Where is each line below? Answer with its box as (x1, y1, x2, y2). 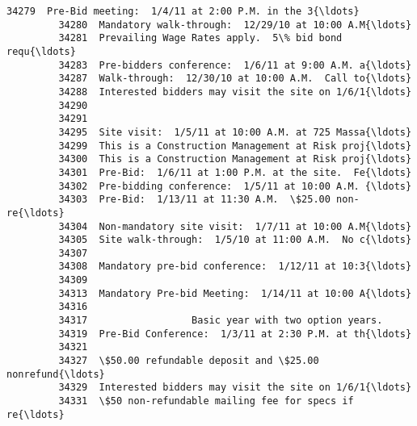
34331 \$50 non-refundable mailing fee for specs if (58, 395, 354, 407)
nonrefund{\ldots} (6, 368, 105, 380)
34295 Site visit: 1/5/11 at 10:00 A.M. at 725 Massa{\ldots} (58, 126, 412, 138)
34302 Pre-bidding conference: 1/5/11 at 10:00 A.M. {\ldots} (58, 180, 412, 192)
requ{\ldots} (6, 45, 76, 57)
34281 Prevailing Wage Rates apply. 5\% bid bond (58, 32, 343, 44)
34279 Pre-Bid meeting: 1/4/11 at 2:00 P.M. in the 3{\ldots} (6, 6, 360, 17)
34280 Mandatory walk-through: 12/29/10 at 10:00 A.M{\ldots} (58, 19, 412, 31)
